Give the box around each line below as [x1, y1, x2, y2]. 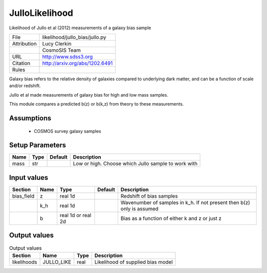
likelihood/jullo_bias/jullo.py [42, 34, 106, 41]
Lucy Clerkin [42, 40, 72, 47]
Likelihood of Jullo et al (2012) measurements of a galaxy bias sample [9, 25, 151, 31]
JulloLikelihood [9, 7, 74, 18]
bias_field [12, 192, 35, 199]
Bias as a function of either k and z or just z [120, 215, 222, 221]
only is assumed [120, 205, 159, 212]
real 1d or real [59, 212, 91, 218]
